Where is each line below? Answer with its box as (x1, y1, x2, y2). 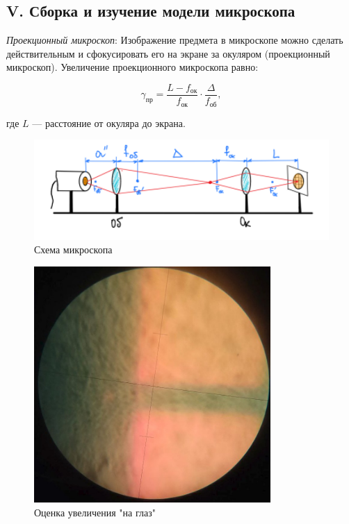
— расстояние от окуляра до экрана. (32, 115, 186, 130)
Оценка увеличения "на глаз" (34, 505, 156, 519)
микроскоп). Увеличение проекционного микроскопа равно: (6, 60, 259, 74)
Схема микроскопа (34, 242, 113, 257)
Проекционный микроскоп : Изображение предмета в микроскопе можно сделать (6, 33, 343, 47)
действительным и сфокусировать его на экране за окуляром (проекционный (6, 46, 330, 60)
